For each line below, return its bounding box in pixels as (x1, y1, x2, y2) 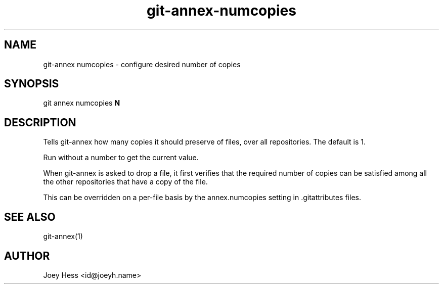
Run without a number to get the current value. (43, 153, 199, 162)
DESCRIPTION (4, 116, 76, 129)
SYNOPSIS (4, 77, 59, 90)
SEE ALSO (4, 210, 56, 223)
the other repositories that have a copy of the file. (43, 177, 208, 186)
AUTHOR (4, 249, 50, 262)
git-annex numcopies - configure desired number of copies (43, 60, 241, 69)
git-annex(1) (43, 232, 83, 241)
